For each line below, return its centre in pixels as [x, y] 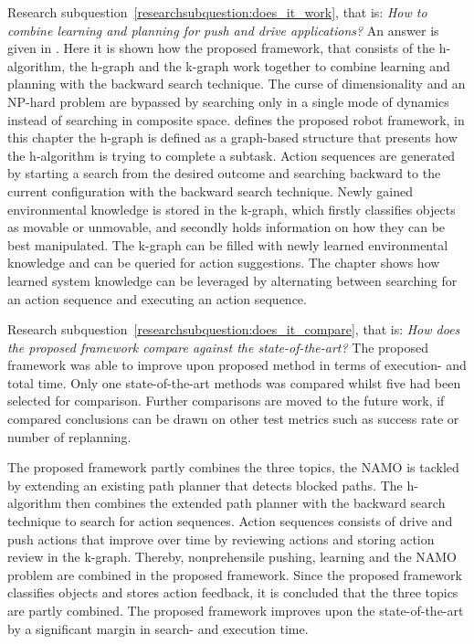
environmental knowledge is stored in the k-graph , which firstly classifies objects [232, 209]
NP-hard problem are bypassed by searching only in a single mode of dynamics [228, 101]
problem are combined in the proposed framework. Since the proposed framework [235, 574]
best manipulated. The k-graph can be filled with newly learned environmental [228, 244]
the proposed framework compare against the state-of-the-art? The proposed [218, 347]
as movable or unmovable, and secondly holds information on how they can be [226, 227]
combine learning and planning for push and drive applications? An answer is [223, 30]
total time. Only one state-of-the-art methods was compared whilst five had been [234, 382]
